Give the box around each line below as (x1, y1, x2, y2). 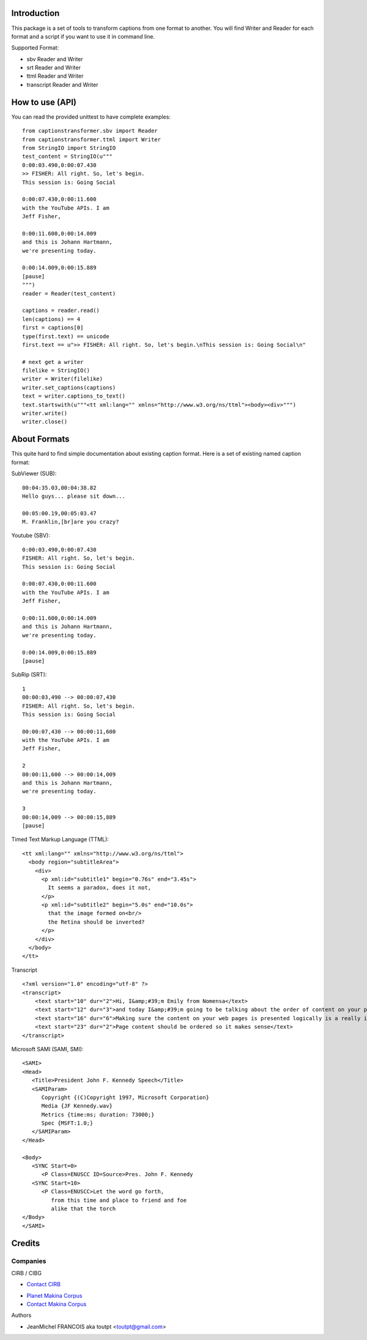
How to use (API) (11, 97, 76, 107)
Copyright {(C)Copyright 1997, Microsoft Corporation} (41, 1094, 209, 1101)
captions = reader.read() (22, 307, 100, 314)
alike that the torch (51, 1205, 116, 1212)
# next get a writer (22, 358, 84, 365)
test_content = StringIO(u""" (22, 153, 113, 160)
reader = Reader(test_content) (22, 290, 116, 297)
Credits (11, 1238, 40, 1248)
